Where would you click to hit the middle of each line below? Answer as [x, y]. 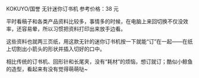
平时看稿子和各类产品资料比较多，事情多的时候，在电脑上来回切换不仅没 [94, 21]
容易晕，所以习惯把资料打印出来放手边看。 [74, 29]
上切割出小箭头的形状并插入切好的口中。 [56, 49]
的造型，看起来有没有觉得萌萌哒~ [47, 69]
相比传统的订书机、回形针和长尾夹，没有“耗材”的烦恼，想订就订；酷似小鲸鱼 [99, 62]
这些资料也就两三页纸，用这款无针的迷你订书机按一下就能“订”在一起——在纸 [99, 41]
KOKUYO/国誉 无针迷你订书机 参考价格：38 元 [62, 9]
